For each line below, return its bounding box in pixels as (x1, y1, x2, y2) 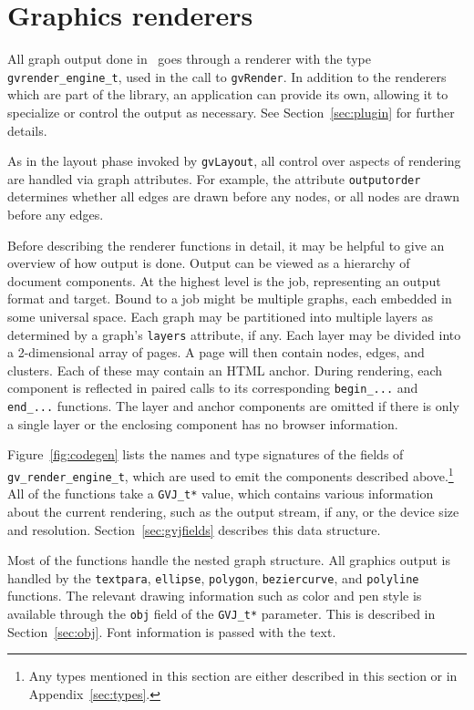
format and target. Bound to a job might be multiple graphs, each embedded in (7, 289, 452, 308)
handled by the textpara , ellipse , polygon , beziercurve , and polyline (7, 568, 419, 587)
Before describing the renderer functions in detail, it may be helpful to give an (7, 235, 445, 254)
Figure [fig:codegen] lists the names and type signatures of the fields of (7, 445, 404, 464)
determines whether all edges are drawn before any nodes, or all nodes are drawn (7, 187, 460, 206)
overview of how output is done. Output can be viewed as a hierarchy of (7, 253, 410, 273)
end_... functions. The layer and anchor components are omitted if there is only (7, 396, 459, 416)
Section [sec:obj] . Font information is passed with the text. (7, 622, 336, 641)
